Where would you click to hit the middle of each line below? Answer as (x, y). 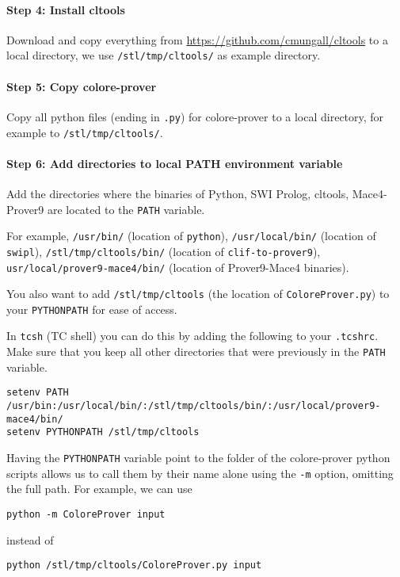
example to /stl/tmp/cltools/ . (85, 132)
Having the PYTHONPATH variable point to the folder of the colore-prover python (198, 458)
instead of (30, 539)
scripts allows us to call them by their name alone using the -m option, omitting (200, 473)
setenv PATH (38, 393)
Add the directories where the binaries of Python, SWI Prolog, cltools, (178, 193)
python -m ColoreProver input (86, 514)
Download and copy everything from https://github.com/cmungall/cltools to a (197, 39)
